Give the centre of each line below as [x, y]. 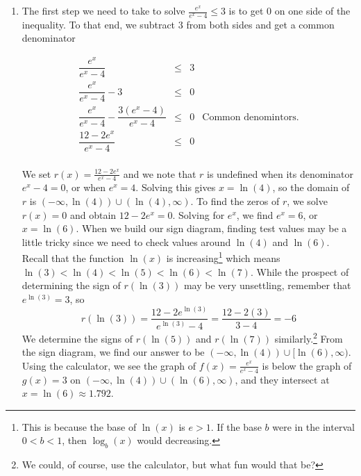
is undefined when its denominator [280, 173]
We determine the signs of [77, 338]
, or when [86, 187]
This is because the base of [79, 426]
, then [74, 440]
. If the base [236, 426]
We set [36, 173]
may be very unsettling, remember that [267, 285]
